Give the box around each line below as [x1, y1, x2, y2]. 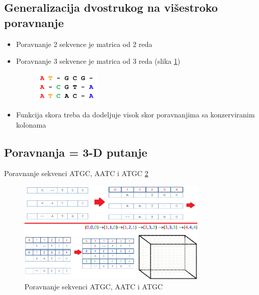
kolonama [16, 119, 46, 130]
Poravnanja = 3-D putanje [4, 144, 147, 160]
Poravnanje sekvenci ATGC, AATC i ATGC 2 [4, 168, 148, 179]
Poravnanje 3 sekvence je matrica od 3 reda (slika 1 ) [16, 56, 180, 66]
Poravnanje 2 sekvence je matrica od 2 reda [16, 38, 152, 49]
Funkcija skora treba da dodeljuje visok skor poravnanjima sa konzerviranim [16, 109, 255, 120]
